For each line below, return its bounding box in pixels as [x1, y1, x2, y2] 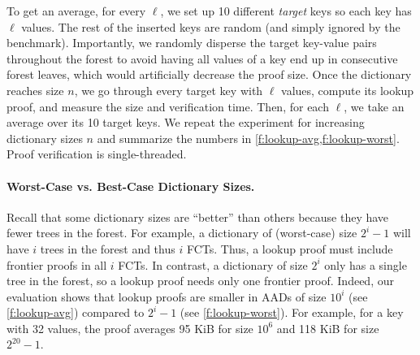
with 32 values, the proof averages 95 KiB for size [6, 319, 253, 336]
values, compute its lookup [281, 81, 414, 98]
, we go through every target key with [74, 81, 263, 98]
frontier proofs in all [6, 256, 107, 273]
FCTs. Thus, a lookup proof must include [186, 240, 393, 257]
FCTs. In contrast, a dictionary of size [118, 256, 308, 273]
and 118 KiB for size [276, 319, 379, 336]
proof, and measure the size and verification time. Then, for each [6, 97, 329, 115]
